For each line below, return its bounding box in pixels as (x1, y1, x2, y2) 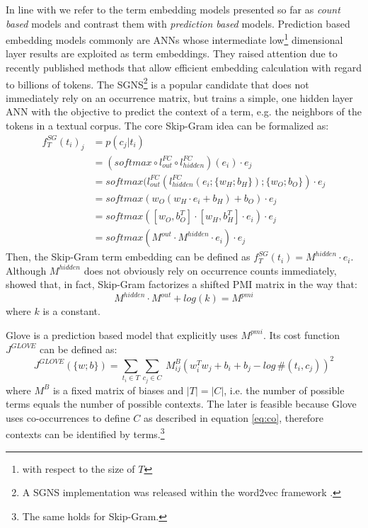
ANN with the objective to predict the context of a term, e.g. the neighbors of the (6, 104, 362, 119)
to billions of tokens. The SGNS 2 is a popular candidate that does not (6, 74, 309, 91)
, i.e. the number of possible (224, 382, 345, 397)
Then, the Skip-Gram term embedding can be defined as (6, 249, 251, 264)
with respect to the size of (22, 461, 135, 476)
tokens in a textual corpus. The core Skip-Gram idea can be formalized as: (6, 118, 329, 133)
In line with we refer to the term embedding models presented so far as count (6, 2, 340, 16)
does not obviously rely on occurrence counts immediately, (84, 263, 337, 277)
